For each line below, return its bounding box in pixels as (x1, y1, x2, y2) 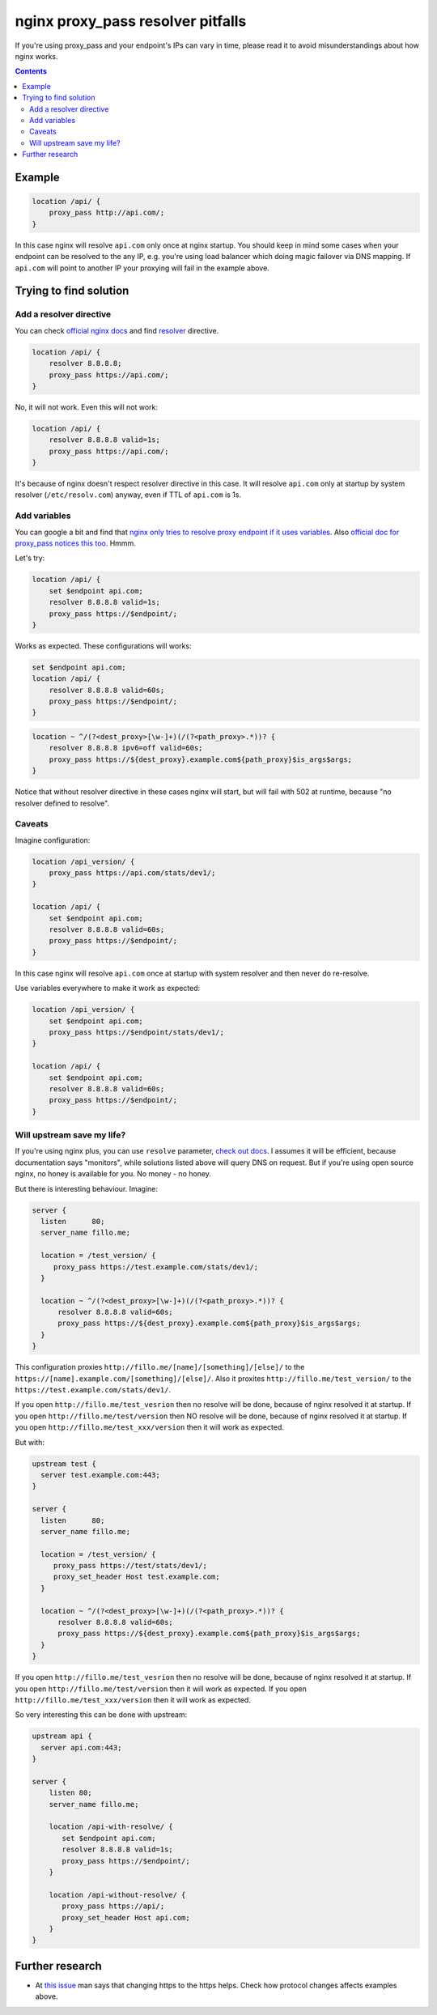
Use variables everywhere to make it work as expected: (15, 984, 201, 993)
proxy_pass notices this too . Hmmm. (15, 538, 137, 548)
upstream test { (32, 1459, 97, 1469)
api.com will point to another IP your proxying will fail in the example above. (15, 263, 270, 273)
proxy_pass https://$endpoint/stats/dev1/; (49, 1027, 224, 1036)
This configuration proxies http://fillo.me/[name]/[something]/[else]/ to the (15, 1362, 305, 1372)
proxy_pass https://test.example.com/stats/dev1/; (53, 1262, 259, 1271)
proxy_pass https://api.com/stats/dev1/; (49, 869, 216, 878)
